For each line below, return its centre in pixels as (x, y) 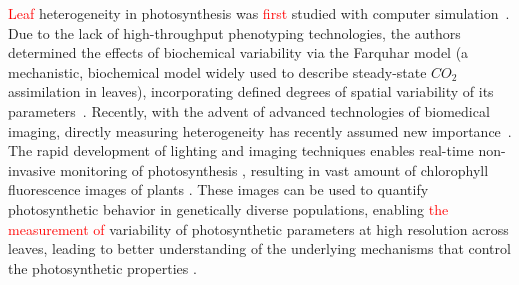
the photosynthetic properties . (102, 267)
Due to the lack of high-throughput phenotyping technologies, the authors (234, 32)
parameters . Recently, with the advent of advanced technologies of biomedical (249, 110)
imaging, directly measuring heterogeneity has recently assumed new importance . (260, 130)
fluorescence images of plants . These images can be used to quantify (218, 189)
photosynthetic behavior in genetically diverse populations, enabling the (228, 208)
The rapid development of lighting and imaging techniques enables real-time (241, 150)
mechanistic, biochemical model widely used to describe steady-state (217, 71)
